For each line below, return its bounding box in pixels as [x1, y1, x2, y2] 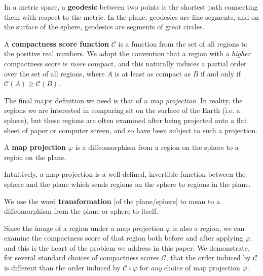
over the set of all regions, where [4, 68, 105, 78]
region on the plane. [4, 151, 66, 162]
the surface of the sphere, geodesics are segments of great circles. [4, 21, 205, 32]
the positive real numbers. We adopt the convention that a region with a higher [4, 48, 251, 59]
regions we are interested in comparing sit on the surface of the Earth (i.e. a [4, 105, 240, 115]
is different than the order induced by [4, 262, 121, 273]
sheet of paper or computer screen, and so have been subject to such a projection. [4, 125, 258, 135]
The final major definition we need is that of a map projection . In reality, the [4, 95, 243, 105]
